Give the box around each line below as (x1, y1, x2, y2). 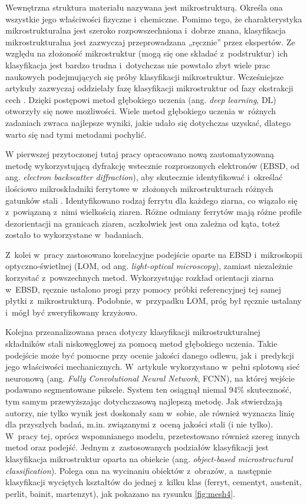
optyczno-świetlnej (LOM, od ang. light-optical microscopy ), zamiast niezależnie (5, 260, 293, 272)
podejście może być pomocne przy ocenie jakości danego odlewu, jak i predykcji (5, 349, 294, 361)
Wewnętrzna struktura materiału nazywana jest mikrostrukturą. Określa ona (5, 1, 283, 13)
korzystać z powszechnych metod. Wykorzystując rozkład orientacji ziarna (5, 271, 274, 284)
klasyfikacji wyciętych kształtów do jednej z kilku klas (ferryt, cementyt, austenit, (5, 476, 302, 488)
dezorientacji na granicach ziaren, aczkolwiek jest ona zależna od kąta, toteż (5, 217, 280, 229)
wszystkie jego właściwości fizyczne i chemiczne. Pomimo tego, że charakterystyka (5, 12, 302, 25)
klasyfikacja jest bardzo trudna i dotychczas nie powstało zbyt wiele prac (5, 58, 270, 71)
